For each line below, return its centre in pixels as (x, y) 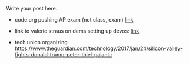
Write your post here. (32, 8)
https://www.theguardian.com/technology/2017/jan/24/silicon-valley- (99, 48)
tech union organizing (41, 42)
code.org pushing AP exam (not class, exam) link (74, 19)
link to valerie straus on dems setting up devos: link (77, 31)
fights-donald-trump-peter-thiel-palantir (64, 54)
